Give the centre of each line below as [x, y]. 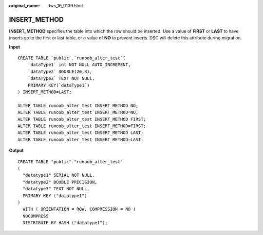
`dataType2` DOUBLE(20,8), [60, 71]
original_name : [25, 6]
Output [16, 151]
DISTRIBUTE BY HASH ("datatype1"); [65, 223]
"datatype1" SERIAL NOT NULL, [59, 175]
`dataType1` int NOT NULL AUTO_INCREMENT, [79, 65]
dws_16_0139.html [65, 6]
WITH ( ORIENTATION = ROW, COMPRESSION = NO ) [79, 209]
